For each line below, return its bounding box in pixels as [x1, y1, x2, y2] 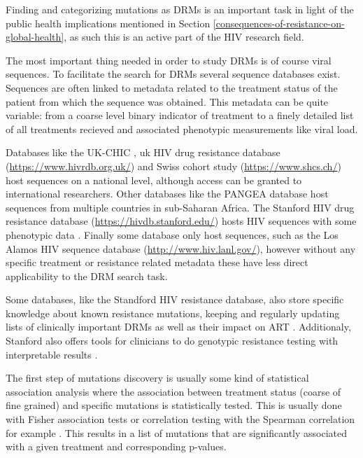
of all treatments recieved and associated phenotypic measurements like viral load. [6, 121, 358, 136]
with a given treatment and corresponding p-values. [6, 439, 227, 454]
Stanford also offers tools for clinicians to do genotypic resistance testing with [6, 333, 339, 348]
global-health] [6, 29, 64, 44]
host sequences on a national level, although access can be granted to [6, 172, 302, 187]
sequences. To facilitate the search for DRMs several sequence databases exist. [6, 67, 341, 81]
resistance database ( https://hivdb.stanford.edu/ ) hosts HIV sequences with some [6, 214, 357, 228]
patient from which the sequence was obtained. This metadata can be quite [6, 94, 329, 109]
